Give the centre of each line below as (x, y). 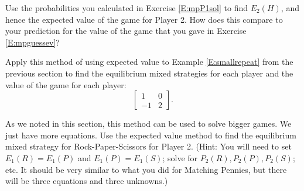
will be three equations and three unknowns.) (87, 181)
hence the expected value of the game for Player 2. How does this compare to (144, 19)
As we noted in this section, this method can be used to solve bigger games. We (148, 124)
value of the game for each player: (66, 84)
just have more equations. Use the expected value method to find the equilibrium (151, 135)
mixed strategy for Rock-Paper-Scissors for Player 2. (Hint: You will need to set (148, 146)
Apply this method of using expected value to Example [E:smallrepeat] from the (149, 62)
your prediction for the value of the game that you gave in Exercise (126, 31)
